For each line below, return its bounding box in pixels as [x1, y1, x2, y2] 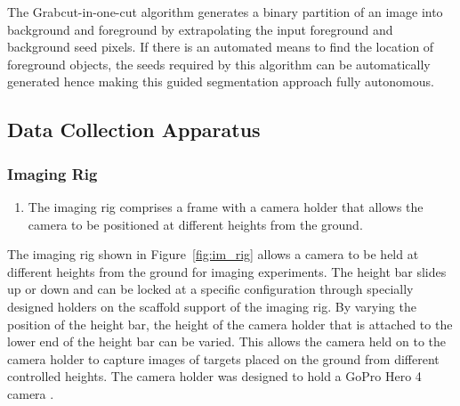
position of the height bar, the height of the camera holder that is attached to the [7, 314, 453, 333]
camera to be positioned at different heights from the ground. [28, 215, 363, 233]
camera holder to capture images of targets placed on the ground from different [7, 349, 440, 368]
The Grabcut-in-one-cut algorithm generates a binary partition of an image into [7, 3, 443, 20]
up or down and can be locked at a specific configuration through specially [7, 280, 414, 298]
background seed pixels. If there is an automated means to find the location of [7, 37, 434, 56]
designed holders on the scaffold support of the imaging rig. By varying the [7, 296, 416, 315]
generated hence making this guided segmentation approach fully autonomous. [7, 72, 434, 91]
